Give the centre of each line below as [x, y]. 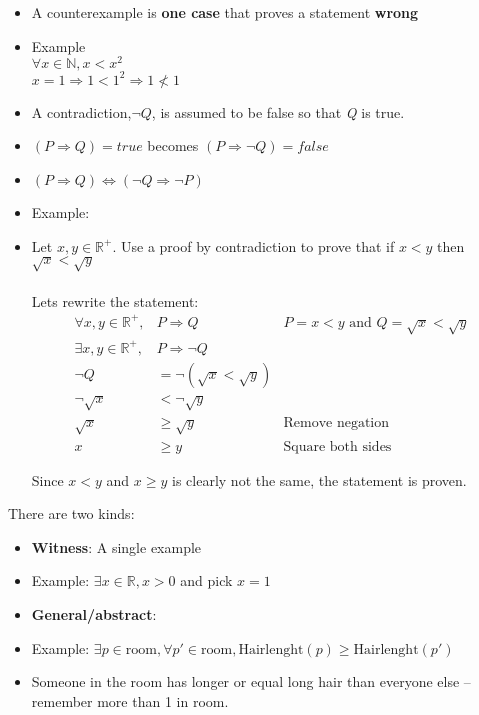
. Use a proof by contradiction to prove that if [253, 245]
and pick [206, 580]
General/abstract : [94, 613]
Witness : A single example [116, 546]
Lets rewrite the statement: [115, 300]
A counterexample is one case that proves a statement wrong [225, 12]
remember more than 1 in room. [130, 700]
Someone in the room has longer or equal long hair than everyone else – [251, 681]
